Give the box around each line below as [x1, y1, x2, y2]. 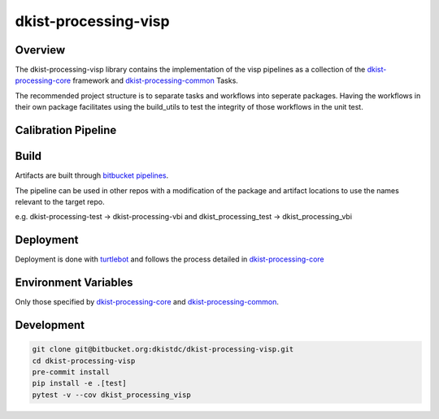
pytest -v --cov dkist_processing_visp [32, 390, 191, 400]
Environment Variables [15, 276, 133, 290]
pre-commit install [32, 367, 110, 377]
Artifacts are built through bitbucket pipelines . [15, 171, 169, 180]
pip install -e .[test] [32, 378, 128, 388]
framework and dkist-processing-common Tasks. [72, 76, 239, 85]
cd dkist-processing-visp [32, 356, 136, 365]
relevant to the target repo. [15, 197, 105, 206]
